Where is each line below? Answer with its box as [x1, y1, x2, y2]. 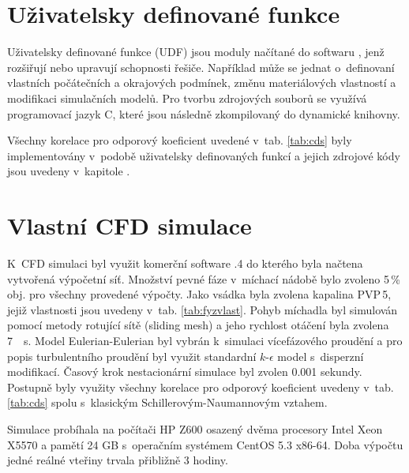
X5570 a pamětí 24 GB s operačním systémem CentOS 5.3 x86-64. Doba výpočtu [7, 436, 403, 452]
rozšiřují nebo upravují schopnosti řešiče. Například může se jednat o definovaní [7, 58, 395, 75]
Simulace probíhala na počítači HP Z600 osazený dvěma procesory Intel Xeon [7, 420, 383, 437]
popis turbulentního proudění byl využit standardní [7, 347, 257, 364]
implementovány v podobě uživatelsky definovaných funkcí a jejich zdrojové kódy [7, 147, 400, 163]
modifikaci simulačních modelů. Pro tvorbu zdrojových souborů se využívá [7, 89, 367, 106]
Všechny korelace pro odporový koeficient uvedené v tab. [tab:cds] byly [7, 132, 352, 148]
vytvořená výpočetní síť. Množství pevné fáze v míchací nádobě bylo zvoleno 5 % [7, 270, 400, 287]
